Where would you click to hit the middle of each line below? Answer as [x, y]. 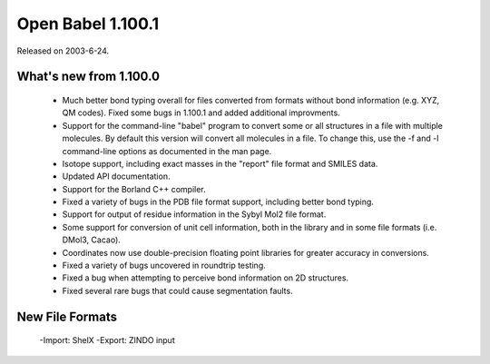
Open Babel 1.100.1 [88, 24]
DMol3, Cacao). [92, 240]
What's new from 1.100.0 [88, 77]
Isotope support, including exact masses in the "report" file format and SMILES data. [220, 163]
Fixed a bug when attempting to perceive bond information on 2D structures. [206, 278]
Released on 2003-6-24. [63, 51]
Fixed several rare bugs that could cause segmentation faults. [178, 290]
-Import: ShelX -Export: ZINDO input [108, 340]
